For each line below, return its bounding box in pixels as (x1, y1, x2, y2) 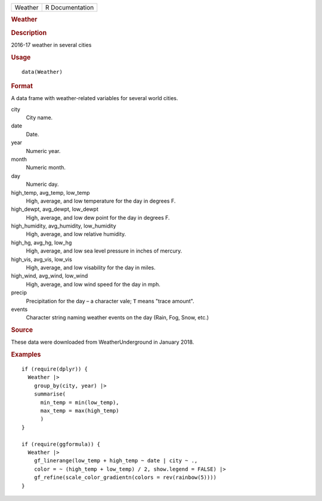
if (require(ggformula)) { (21, 441, 101, 447)
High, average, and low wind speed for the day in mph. (26, 281, 161, 288)
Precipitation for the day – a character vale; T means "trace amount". (26, 297, 194, 304)
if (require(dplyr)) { (21, 366, 88, 372)
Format (11, 82, 33, 90)
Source (11, 326, 33, 334)
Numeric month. (26, 164, 66, 171)
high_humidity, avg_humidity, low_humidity (11, 222, 116, 229)
